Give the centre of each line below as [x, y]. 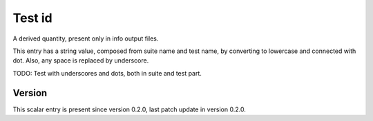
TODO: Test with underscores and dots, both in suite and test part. [107, 73]
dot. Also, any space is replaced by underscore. [81, 60]
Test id [32, 18]
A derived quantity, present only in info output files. [86, 38]
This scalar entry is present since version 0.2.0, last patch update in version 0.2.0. [130, 109]
